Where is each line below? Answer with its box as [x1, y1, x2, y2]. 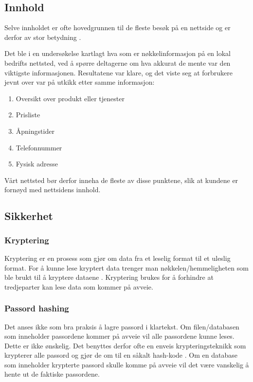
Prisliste [16, 109, 40, 120]
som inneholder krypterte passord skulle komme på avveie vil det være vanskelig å [4, 359, 249, 369]
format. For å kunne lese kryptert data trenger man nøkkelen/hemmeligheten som [4, 262, 249, 273]
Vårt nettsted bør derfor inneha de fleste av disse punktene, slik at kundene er [4, 175, 238, 185]
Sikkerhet [4, 208, 53, 223]
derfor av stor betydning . [4, 32, 81, 42]
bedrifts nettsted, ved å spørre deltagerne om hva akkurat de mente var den [4, 57, 231, 68]
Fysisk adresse [16, 159, 58, 169]
